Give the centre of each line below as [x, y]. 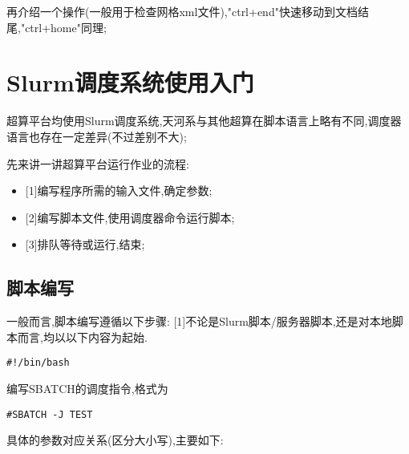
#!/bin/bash [38, 363]
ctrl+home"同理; [66, 27]
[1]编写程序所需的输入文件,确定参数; [119, 191]
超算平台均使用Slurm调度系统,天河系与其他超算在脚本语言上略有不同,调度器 [204, 121]
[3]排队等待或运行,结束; [85, 244]
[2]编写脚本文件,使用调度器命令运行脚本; [130, 217]
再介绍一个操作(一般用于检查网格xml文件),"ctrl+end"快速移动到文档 [182, 11]
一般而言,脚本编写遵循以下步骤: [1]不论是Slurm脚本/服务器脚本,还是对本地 [199, 321]
